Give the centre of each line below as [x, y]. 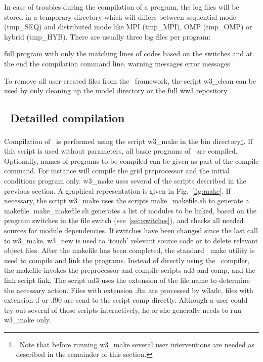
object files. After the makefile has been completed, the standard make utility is [129, 250]
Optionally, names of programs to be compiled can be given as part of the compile [131, 160]
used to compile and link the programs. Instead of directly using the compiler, [127, 260]
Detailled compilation [68, 118]
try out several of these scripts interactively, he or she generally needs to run [123, 310]
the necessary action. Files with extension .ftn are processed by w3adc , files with [129, 290]
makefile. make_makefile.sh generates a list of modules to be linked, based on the [130, 210]
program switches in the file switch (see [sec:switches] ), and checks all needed [124, 220]
